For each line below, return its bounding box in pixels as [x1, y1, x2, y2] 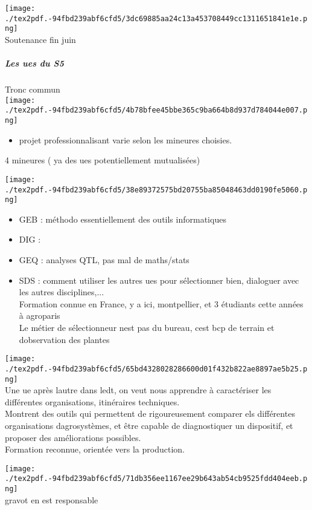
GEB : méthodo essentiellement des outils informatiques [19, 212, 226, 225]
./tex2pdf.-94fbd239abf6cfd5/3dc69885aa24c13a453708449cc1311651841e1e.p [5, 14, 308, 23]
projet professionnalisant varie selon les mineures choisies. [19, 133, 232, 146]
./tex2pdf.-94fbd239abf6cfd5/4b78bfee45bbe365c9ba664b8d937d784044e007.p [5, 106, 308, 115]
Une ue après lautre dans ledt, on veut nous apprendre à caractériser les [5, 384, 272, 396]
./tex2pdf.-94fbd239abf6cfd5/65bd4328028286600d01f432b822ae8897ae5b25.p [5, 364, 308, 373]
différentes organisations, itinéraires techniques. [5, 395, 180, 408]
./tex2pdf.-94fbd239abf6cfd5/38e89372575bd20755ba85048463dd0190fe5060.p [5, 185, 308, 194]
